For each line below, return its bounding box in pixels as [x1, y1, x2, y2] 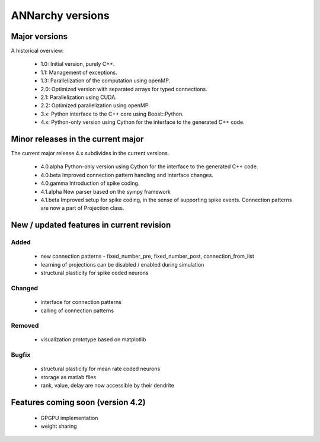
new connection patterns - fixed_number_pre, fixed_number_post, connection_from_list [40, 252, 255, 260]
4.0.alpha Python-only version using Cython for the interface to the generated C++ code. [40, 163, 258, 170]
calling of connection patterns [40, 307, 114, 314]
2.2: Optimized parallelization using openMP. [40, 102, 151, 109]
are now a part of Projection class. [40, 204, 124, 212]
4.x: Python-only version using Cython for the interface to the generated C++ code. [40, 118, 245, 126]
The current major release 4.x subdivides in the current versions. [11, 150, 169, 157]
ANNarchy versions [11, 9, 110, 22]
